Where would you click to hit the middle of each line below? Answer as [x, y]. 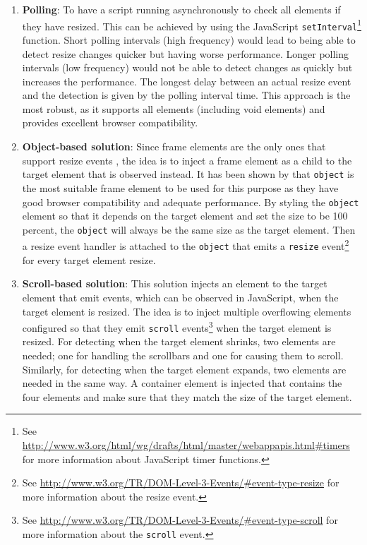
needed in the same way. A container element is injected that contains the [182, 383]
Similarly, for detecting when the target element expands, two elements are [184, 369]
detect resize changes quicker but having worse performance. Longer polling [186, 53]
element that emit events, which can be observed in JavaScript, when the [180, 297]
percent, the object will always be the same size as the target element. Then [189, 229]
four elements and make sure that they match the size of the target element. [187, 396]
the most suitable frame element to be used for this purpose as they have [180, 187]
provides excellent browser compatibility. [110, 122]
